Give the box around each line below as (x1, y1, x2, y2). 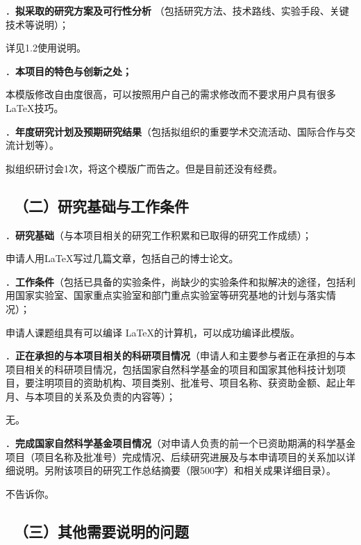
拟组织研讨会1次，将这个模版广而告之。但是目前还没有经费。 (6, 161, 283, 175)
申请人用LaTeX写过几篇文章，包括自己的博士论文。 (6, 251, 239, 266)
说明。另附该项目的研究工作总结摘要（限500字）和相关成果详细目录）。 (15, 463, 336, 478)
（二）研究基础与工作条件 (14, 195, 190, 216)
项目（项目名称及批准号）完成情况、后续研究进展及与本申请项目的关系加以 (6, 449, 346, 464)
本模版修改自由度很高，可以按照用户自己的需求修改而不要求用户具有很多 (6, 87, 336, 101)
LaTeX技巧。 (6, 100, 64, 115)
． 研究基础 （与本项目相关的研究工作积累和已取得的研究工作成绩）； (6, 227, 312, 242)
